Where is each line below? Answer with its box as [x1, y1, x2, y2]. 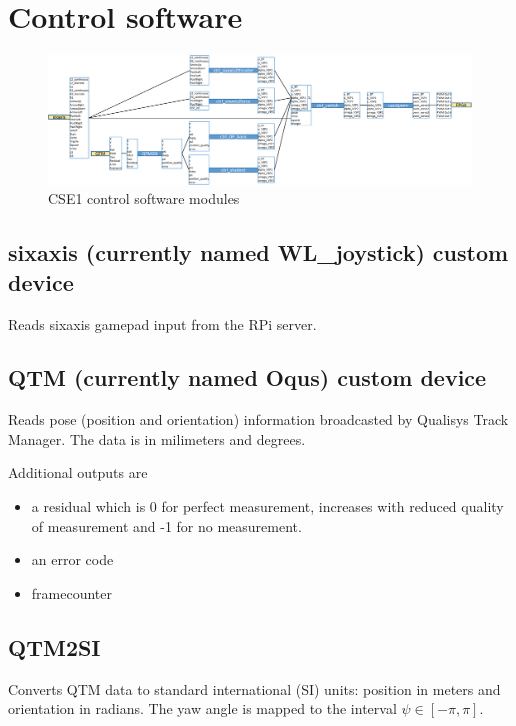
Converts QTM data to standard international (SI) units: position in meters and [8, 678, 501, 699]
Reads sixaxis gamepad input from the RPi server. [8, 313, 317, 334]
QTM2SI [8, 631, 101, 662]
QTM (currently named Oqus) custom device [8, 362, 487, 393]
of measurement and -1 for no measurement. [31, 515, 302, 536]
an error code [31, 549, 114, 570]
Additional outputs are [8, 462, 148, 483]
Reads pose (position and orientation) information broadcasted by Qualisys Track [8, 409, 509, 430]
